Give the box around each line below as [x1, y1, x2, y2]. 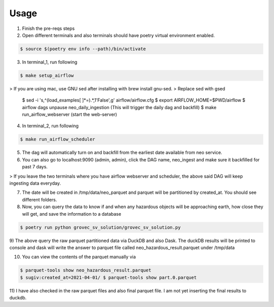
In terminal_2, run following [22, 123, 79, 129]
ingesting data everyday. [9, 180, 61, 186]
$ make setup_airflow [20, 73, 74, 78]
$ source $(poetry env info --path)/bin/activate [20, 46, 146, 52]
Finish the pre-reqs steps [22, 25, 75, 31]
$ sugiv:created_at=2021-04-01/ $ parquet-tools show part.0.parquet [20, 275, 197, 280]
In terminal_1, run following [22, 59, 78, 65]
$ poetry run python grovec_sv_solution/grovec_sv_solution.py [20, 224, 181, 230]
